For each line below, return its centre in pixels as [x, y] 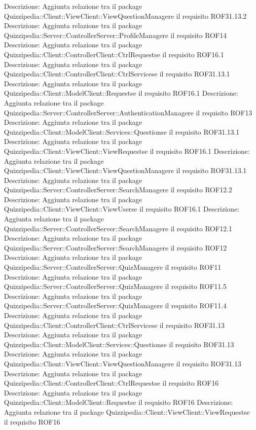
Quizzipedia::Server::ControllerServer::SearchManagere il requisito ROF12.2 [118, 190]
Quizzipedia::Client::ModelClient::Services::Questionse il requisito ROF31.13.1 [122, 131]
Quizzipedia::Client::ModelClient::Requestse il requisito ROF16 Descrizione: [118, 402]
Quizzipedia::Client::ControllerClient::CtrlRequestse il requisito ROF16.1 [114, 54]
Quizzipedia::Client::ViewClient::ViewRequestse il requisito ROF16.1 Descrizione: [127, 151]
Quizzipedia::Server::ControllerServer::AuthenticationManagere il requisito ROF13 [128, 112]
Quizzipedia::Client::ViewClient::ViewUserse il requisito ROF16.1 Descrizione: [122, 209]
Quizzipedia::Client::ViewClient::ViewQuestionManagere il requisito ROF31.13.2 [125, 16]
